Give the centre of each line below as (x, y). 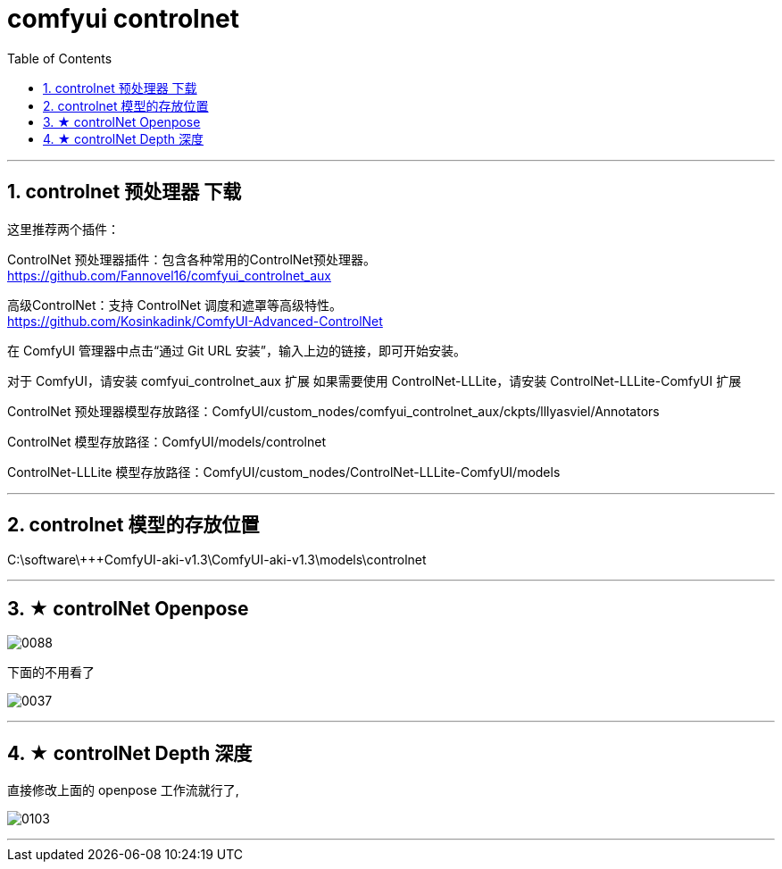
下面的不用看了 (51, 673)
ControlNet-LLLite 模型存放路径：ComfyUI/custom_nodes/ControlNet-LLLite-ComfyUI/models (284, 472)
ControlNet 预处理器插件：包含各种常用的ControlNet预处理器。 (192, 259)
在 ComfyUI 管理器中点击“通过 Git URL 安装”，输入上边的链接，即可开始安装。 (237, 350)
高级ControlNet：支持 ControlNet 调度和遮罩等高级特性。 (175, 305)
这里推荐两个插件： (63, 229)
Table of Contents (60, 58)
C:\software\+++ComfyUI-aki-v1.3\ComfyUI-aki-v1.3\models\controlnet (217, 560)
